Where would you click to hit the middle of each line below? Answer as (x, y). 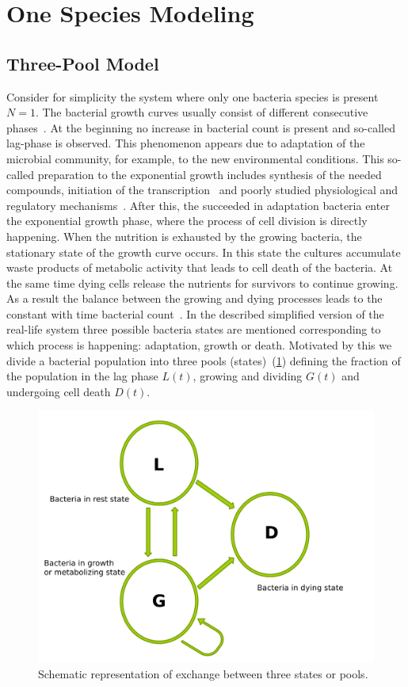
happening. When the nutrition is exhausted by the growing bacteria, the (184, 236)
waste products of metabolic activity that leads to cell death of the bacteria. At (200, 267)
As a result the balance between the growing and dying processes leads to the (194, 298)
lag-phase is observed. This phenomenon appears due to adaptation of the (186, 143)
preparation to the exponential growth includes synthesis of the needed (210, 174)
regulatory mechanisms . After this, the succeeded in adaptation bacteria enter (198, 205)
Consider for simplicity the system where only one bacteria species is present (193, 96)
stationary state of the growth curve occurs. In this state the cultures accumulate (204, 252)
